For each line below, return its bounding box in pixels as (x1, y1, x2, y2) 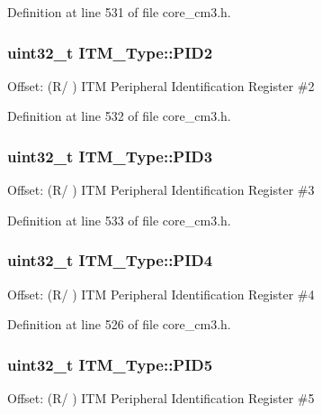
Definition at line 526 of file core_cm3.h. (7, 315, 231, 334)
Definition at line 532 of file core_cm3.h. (7, 106, 231, 125)
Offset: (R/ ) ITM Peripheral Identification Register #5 (7, 389, 315, 408)
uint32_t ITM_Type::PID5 (7, 353, 213, 375)
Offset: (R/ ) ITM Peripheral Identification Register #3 (7, 180, 315, 199)
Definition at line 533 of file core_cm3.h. (7, 210, 231, 229)
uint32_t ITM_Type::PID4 (7, 249, 213, 271)
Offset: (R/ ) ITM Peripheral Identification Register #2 (7, 76, 315, 95)
